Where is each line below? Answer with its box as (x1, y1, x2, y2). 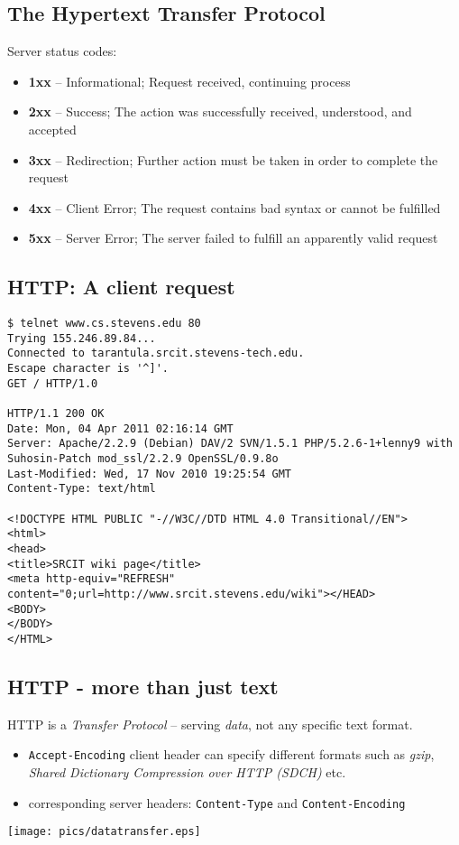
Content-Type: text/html (7, 482, 156, 496)
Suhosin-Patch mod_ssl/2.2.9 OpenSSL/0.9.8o (7, 452, 279, 466)
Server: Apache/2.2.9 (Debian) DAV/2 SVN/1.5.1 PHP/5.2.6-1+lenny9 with (7, 437, 453, 450)
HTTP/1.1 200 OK (7, 407, 105, 421)
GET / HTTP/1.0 (7, 376, 98, 390)
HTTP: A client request (7, 273, 235, 301)
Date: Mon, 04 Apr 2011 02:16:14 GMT (7, 422, 234, 435)
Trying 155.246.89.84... (7, 331, 156, 345)
